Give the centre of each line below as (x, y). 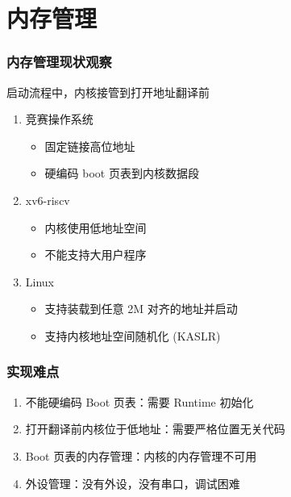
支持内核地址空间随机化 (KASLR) (133, 335)
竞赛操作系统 (59, 119)
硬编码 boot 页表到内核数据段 (122, 173)
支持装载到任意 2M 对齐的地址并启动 (141, 309)
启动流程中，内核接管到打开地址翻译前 (108, 92)
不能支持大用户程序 (96, 255)
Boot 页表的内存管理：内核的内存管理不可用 (141, 455)
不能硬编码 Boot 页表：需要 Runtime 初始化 (139, 401)
